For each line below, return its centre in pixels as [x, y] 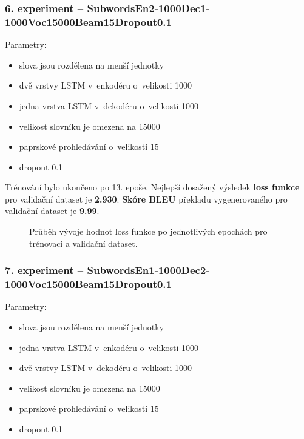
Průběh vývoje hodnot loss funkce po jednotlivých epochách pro [148, 231]
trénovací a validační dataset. [83, 243]
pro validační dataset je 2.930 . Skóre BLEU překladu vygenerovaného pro [146, 199]
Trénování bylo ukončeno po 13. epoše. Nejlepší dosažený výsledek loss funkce [152, 187]
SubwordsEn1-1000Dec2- [148, 270]
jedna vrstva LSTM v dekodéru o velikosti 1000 [109, 105]
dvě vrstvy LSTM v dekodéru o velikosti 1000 [106, 368]
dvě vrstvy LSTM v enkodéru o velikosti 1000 [106, 85]
